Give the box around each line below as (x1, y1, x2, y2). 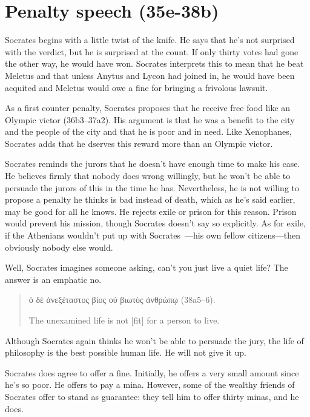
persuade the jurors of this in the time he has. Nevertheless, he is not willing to (5, 181, 300, 194)
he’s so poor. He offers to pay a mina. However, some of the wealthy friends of (5, 378, 295, 391)
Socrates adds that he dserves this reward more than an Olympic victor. (5, 137, 273, 149)
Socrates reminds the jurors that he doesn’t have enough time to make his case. (5, 157, 300, 170)
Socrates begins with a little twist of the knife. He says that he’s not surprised (5, 33, 295, 46)
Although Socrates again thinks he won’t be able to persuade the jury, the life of (5, 334, 304, 347)
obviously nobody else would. (5, 240, 113, 253)
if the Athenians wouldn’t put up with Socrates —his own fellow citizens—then (5, 229, 301, 242)
